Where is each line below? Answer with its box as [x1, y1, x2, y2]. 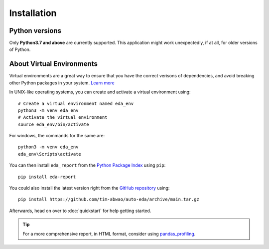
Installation [9, 7, 57, 18]
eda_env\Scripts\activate [18, 151, 82, 157]
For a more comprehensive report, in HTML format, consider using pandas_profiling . [22, 231, 196, 237]
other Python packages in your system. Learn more [9, 80, 115, 86]
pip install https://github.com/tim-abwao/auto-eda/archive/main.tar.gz [18, 197, 199, 202]
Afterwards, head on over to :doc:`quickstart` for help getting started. [9, 208, 151, 214]
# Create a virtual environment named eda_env [18, 100, 134, 106]
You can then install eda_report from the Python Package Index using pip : [9, 162, 166, 168]
